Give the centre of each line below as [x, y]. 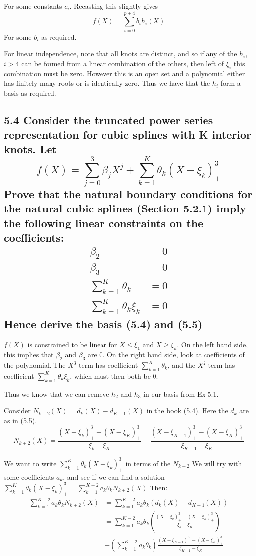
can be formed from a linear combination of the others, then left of [123, 63]
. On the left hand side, [212, 344]
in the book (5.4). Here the [187, 410]
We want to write [30, 463]
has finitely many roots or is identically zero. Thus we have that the [107, 83]
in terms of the [148, 463]
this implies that [29, 355]
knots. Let [30, 149]
